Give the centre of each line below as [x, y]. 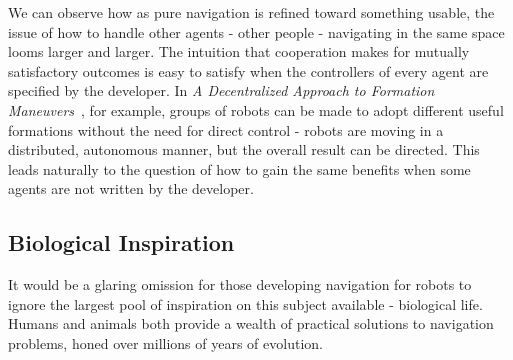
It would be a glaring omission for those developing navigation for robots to [240, 284]
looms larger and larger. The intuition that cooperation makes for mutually [239, 51]
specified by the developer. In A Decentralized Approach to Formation [221, 90]
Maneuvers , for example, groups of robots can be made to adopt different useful [256, 109]
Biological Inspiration [121, 242]
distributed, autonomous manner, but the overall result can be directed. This [244, 149]
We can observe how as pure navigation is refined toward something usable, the [251, 12]
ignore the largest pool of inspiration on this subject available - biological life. [245, 303]
